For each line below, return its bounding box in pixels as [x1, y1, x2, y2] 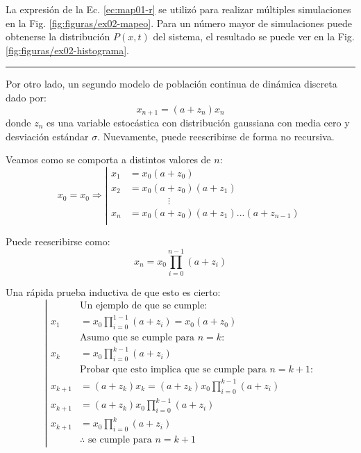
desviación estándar [6, 129, 89, 143]
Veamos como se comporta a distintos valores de [6, 152, 211, 167]
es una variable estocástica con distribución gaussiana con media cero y [47, 115, 350, 130]
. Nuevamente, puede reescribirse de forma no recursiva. [97, 129, 335, 143]
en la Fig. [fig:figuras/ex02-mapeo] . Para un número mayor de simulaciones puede [6, 15, 352, 30]
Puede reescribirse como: [6, 234, 110, 249]
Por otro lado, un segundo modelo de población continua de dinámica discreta [6, 76, 337, 91]
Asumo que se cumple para [80, 332, 195, 343]
